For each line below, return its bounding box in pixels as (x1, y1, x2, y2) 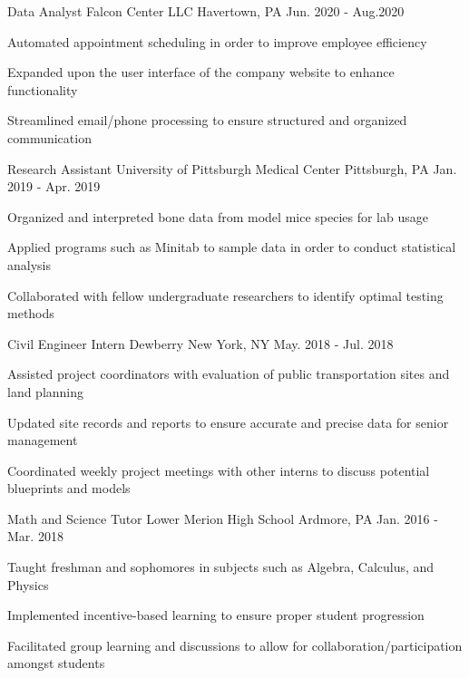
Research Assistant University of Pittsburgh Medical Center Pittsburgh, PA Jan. (7, 159, 457, 178)
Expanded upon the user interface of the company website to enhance (7, 63, 395, 82)
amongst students (7, 654, 105, 673)
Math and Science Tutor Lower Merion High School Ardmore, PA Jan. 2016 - (7, 508, 438, 528)
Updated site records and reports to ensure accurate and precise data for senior (7, 412, 449, 431)
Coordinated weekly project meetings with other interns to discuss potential (7, 460, 430, 479)
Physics (7, 575, 49, 594)
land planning (7, 382, 84, 401)
